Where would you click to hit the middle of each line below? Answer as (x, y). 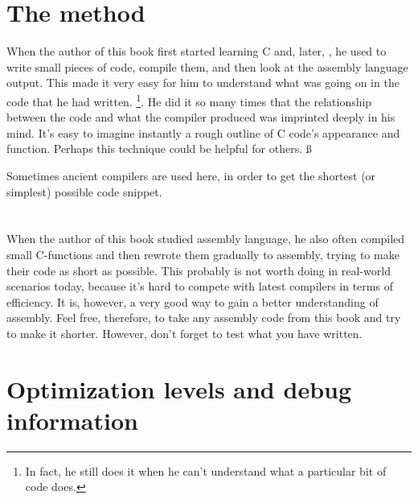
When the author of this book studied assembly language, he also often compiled (206, 239)
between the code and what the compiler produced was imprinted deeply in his (201, 117)
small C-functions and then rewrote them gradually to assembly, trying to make (203, 254)
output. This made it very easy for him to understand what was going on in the (203, 82)
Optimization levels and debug (179, 388)
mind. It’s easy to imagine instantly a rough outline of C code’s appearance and (203, 132)
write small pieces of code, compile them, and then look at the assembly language (207, 66)
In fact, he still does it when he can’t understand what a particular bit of (206, 470)
